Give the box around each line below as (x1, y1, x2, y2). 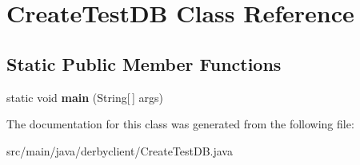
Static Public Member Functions (6, 51, 282, 76)
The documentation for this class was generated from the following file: (6, 116, 354, 132)
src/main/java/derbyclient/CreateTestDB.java (6, 142, 233, 159)
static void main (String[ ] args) (6, 88, 163, 105)
